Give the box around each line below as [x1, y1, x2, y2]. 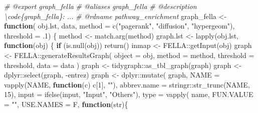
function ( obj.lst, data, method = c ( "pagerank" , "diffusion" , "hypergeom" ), [4, 20, 235, 31]
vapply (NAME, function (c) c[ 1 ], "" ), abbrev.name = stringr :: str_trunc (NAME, [4, 79, 250, 89]
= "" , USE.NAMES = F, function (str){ [4, 98, 128, 109]
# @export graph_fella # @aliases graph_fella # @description [4, 1, 197, 11]
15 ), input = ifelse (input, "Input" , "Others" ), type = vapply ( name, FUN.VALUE [4, 89, 253, 99]
